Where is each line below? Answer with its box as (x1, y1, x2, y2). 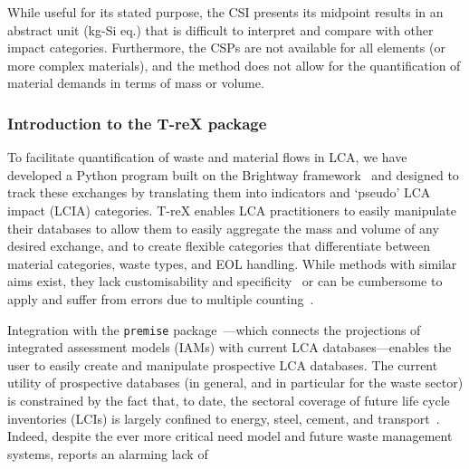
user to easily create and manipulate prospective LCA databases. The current (7, 355, 438, 374)
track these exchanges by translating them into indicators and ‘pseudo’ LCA (7, 183, 431, 202)
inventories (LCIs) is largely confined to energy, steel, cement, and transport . (7, 408, 440, 427)
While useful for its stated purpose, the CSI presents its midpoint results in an (7, 3, 444, 21)
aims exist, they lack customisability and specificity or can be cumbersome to (7, 272, 443, 291)
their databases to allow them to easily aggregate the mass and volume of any (7, 218, 439, 237)
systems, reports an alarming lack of (7, 444, 208, 463)
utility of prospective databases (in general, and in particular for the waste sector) (7, 373, 464, 392)
